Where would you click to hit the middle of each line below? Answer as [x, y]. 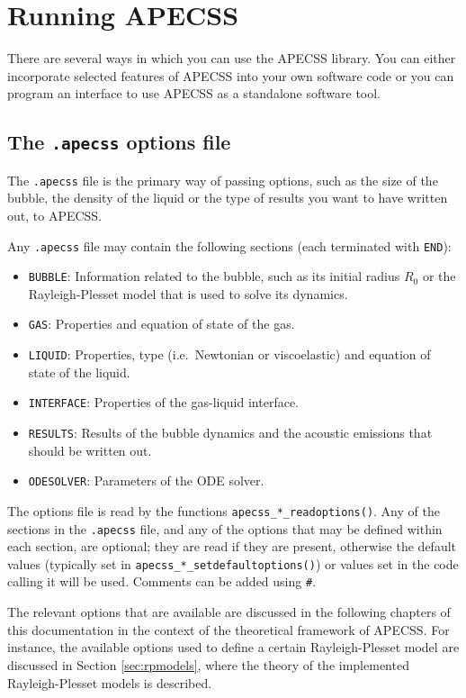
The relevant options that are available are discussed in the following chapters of [229, 612]
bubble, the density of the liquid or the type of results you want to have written [228, 198]
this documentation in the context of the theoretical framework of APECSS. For [229, 629]
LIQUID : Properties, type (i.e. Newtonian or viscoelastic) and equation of [229, 354]
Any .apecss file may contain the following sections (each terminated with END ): [229, 245]
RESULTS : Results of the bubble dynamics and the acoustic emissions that [230, 432]
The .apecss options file [119, 142]
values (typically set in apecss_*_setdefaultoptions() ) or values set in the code [233, 563]
